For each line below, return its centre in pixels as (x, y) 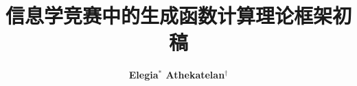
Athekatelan (195, 75)
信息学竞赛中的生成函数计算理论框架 (169, 15)
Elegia (143, 75)
